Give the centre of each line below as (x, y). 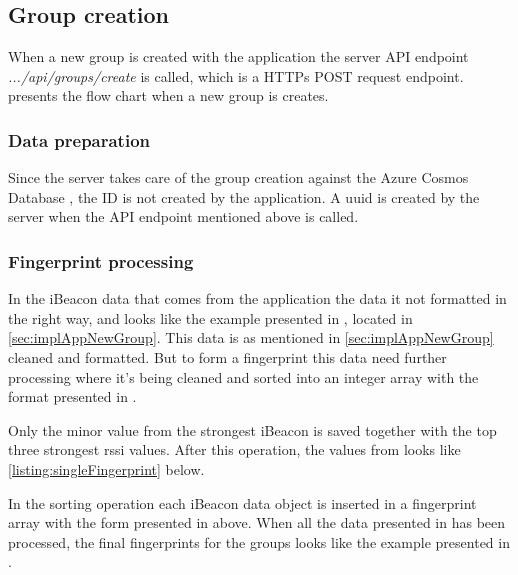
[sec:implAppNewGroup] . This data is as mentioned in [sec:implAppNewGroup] (251, 337)
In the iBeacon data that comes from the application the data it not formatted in (257, 298)
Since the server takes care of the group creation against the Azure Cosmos (238, 177)
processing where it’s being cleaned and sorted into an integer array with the (243, 376)
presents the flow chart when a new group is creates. (168, 95)
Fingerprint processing (101, 260)
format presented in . (72, 396)
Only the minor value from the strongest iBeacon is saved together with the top (252, 429)
